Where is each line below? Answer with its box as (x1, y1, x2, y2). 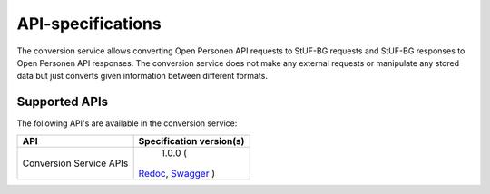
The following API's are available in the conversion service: (16, 118, 238, 129)
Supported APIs (16, 94, 109, 110)
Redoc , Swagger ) (138, 167, 216, 179)
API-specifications (16, 14, 162, 34)
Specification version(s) (138, 134, 245, 147)
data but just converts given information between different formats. (16, 71, 268, 82)
